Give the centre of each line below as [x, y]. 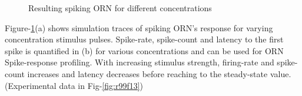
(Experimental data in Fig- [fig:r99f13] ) [74, 85]
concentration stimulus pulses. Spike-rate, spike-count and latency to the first [144, 39]
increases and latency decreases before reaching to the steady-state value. [159, 73]
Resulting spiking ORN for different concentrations [120, 8]
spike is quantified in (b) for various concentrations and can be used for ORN [144, 50]
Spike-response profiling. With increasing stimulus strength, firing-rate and [140, 62]
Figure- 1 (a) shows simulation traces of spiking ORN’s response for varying [139, 27]
